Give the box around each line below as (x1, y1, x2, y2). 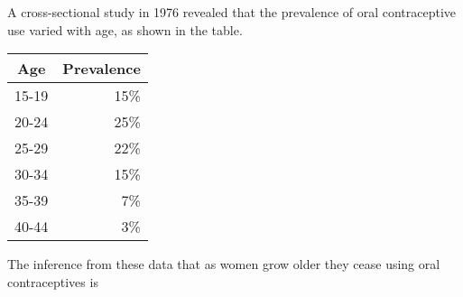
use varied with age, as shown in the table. (7, 20, 243, 39)
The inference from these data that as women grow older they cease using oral (7, 255, 440, 274)
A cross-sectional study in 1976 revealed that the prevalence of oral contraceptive (7, 3, 457, 21)
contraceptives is (7, 272, 98, 291)
